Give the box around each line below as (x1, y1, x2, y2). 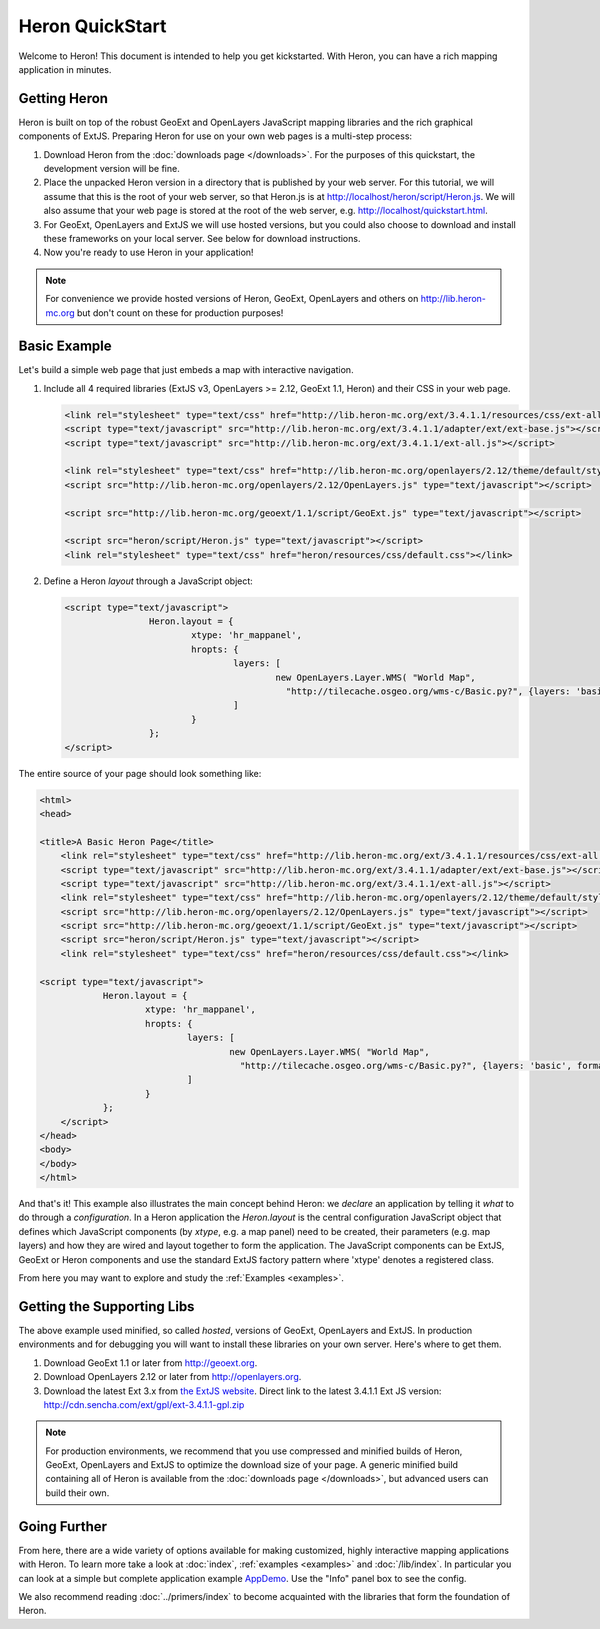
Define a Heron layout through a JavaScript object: (43, 575, 254, 587)
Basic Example (18, 338, 112, 355)
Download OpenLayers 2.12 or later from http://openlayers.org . (43, 1371, 302, 1383)
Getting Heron (18, 90, 109, 107)
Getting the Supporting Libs (18, 1298, 195, 1315)
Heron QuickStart (18, 15, 167, 37)
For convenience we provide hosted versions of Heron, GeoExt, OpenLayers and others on (45, 293, 419, 305)
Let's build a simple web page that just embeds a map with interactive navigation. (18, 364, 354, 376)
